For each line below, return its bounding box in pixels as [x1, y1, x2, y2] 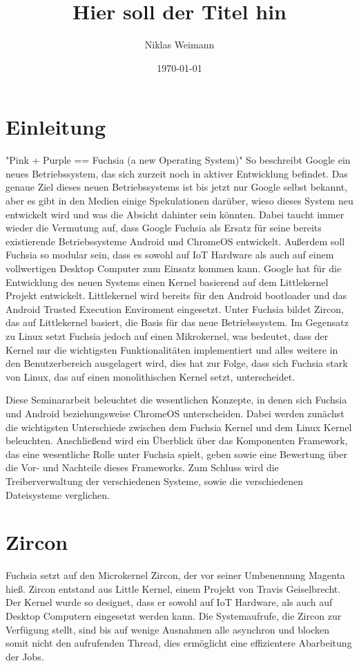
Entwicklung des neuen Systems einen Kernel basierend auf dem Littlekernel [6, 274, 329, 289]
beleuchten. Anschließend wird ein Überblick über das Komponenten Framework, [6, 433, 348, 448]
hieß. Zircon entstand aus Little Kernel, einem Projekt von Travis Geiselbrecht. [6, 581, 341, 596]
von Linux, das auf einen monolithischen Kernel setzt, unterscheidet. [6, 369, 295, 383]
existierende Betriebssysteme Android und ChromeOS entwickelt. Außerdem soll [6, 234, 345, 248]
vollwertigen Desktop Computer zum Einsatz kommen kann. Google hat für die [6, 261, 342, 275]
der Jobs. [6, 649, 44, 663]
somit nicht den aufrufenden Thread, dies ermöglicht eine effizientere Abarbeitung [6, 636, 352, 650]
